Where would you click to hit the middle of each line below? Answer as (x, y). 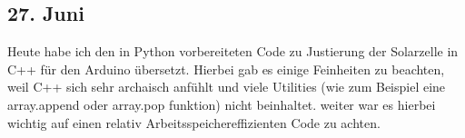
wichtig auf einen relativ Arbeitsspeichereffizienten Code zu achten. (194, 122)
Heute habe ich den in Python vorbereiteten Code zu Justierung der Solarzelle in (233, 51)
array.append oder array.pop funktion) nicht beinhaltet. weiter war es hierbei (222, 104)
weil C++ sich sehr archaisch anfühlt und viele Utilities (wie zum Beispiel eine (227, 87)
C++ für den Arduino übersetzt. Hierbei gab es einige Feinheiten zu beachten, (226, 69)
